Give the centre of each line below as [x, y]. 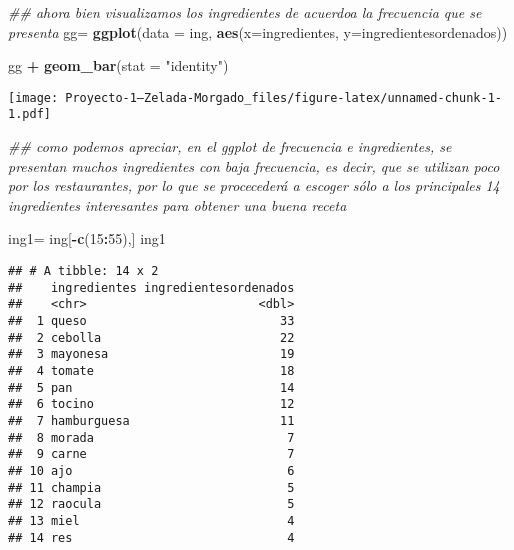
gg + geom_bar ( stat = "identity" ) [118, 65]
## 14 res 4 [151, 537]
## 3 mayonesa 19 [151, 354]
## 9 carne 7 [151, 454]
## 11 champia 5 [151, 487]
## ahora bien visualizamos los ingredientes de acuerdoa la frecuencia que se [245, 12]
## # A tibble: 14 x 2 [83, 271]
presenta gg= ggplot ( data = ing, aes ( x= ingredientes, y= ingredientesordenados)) [258, 31]
